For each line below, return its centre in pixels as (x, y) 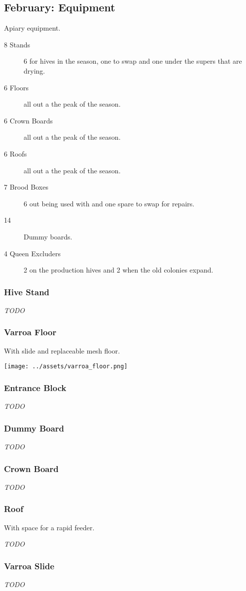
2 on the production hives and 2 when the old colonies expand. (119, 270)
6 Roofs (16, 153)
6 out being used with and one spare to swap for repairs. (109, 203)
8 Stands (17, 44)
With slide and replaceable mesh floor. (62, 350)
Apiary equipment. (32, 28)
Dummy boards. (48, 236)
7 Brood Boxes (26, 187)
